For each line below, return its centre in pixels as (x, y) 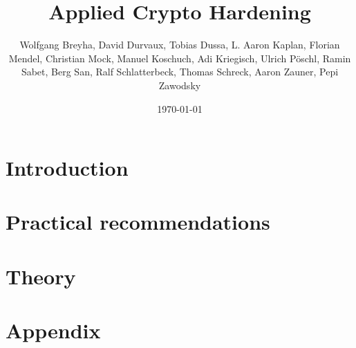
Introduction (67, 168)
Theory (41, 276)
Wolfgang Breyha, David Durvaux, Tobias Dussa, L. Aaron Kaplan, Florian (180, 45)
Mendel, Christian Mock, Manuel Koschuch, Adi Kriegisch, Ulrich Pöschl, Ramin (180, 58)
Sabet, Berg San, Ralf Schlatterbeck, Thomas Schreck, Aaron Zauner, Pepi (180, 72)
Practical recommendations (138, 222)
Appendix (53, 330)
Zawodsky (180, 85)
